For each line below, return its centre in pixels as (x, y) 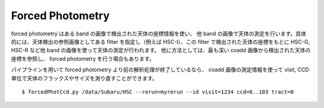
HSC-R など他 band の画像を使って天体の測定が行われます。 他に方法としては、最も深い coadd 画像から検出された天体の (161, 50)
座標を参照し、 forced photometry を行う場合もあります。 (83, 58)
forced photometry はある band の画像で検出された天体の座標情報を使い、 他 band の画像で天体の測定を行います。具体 (159, 34)
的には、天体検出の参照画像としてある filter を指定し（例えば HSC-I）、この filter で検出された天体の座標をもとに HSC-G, (160, 41)
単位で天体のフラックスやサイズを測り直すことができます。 (84, 78)
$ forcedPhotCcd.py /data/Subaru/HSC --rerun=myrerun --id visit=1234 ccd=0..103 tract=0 (158, 92)
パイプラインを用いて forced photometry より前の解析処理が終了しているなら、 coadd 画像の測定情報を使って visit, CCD (160, 70)
